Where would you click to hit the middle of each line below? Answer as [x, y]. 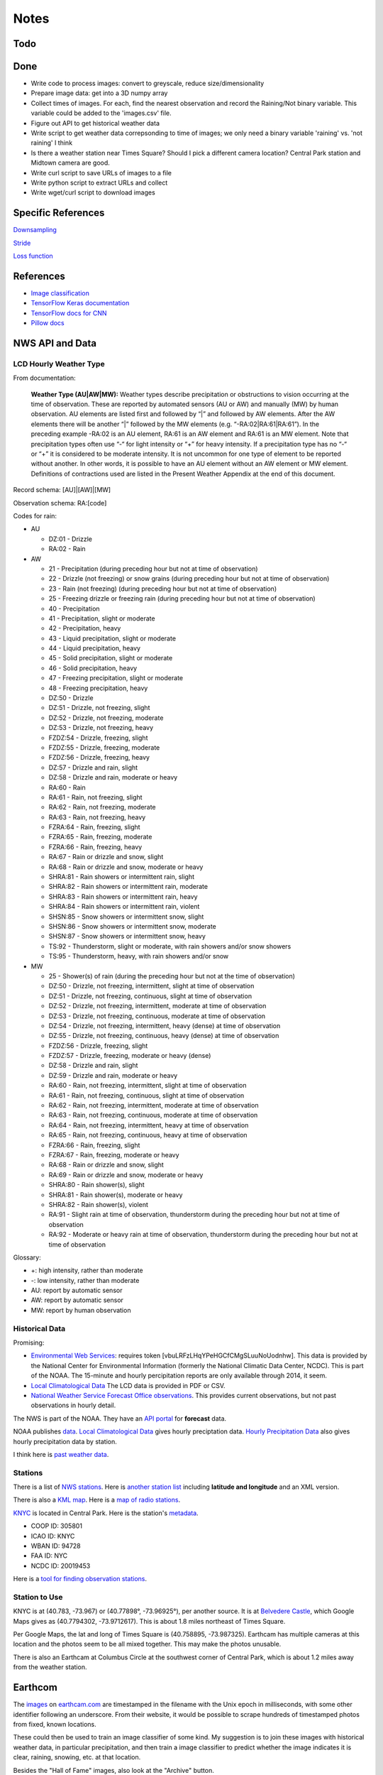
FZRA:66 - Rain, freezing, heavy [95, 847]
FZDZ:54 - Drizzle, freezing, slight [98, 738]
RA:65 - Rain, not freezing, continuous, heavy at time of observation [148, 1135]
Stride [22, 243]
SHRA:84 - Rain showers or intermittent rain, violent [124, 907]
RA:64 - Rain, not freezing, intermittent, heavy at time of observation [149, 1125]
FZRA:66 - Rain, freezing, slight [94, 1145]
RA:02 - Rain [67, 549]
